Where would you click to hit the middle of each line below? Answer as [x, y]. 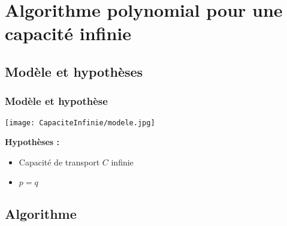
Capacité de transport [59, 162]
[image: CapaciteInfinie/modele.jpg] [80, 123]
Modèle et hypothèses [74, 71]
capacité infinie [68, 33]
